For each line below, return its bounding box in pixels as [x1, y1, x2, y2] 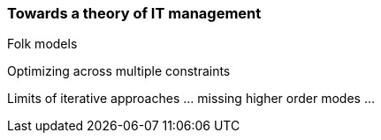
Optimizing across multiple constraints [7, 63, 231, 79]
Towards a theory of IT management [7, 4, 262, 22]
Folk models [7, 36, 78, 52]
